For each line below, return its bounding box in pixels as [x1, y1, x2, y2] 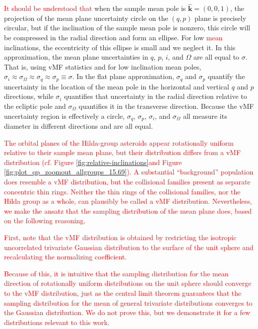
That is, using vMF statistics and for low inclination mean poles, [4, 61, 201, 72]
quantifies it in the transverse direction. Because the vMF [78, 101, 254, 111]
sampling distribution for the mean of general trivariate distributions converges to [4, 297, 253, 308]
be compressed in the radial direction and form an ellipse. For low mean [4, 32, 223, 42]
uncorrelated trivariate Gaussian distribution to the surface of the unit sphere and [4, 242, 254, 252]
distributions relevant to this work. [4, 317, 110, 327]
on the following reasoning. [4, 215, 86, 226]
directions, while [4, 91, 54, 101]
